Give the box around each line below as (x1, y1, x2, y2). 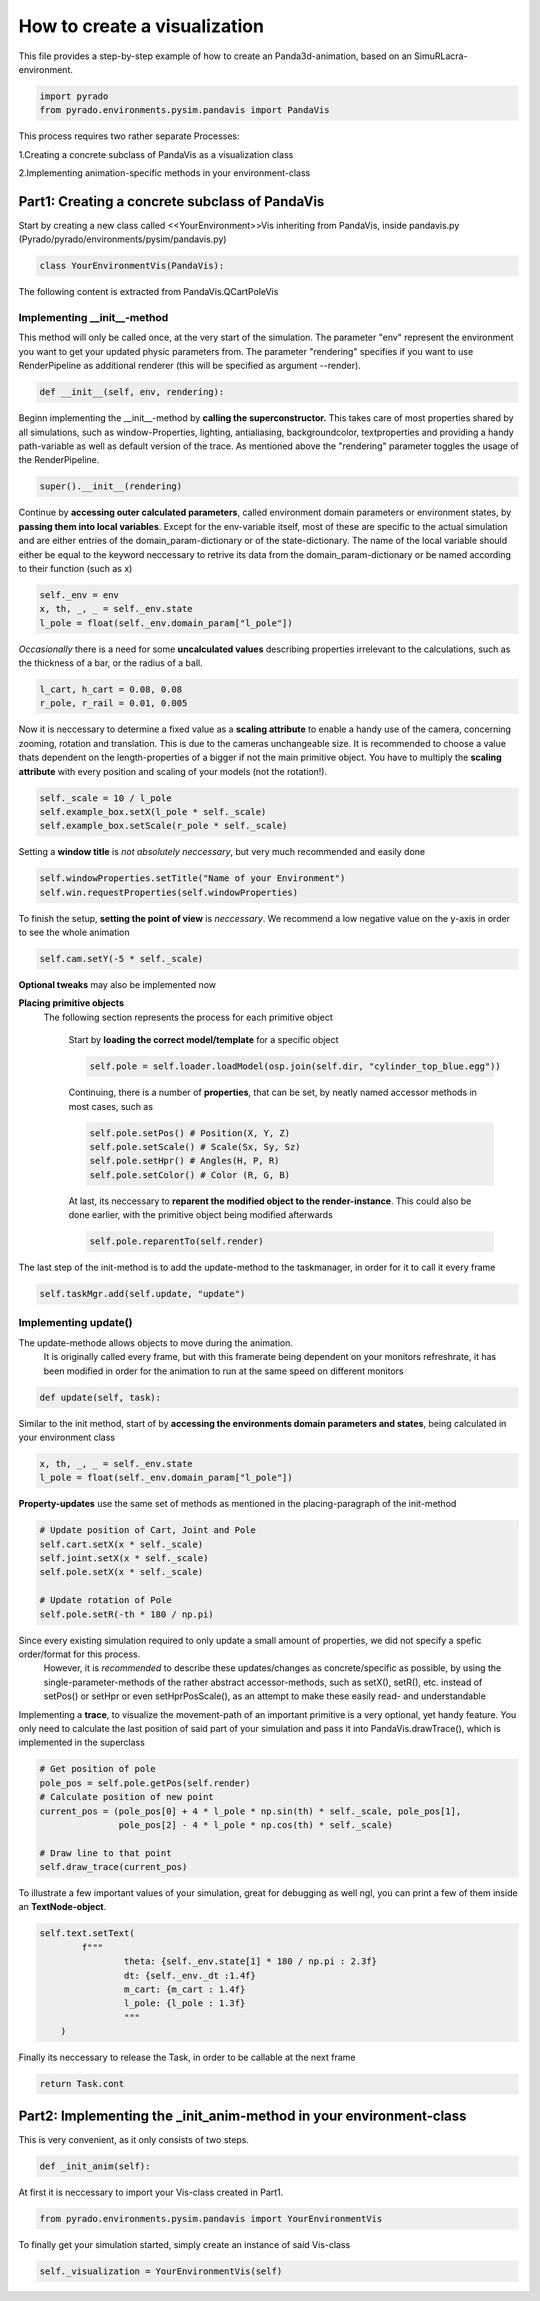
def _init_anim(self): (39, 2160, 151, 2172)
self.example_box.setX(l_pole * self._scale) (39, 806, 267, 817)
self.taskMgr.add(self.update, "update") (39, 1288, 246, 1300)
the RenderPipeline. (18, 454, 100, 466)
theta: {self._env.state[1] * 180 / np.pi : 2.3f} (123, 1956, 378, 1967)
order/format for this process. (18, 1648, 141, 1660)
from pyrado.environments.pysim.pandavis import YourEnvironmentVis (39, 2213, 383, 2224)
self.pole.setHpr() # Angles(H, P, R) (89, 1155, 280, 1167)
